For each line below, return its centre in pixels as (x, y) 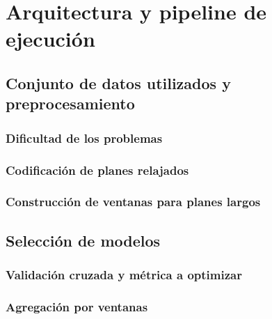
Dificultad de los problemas (84, 138)
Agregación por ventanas (77, 306)
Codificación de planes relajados (97, 170)
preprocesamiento (70, 103)
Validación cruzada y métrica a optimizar (124, 274)
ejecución (50, 39)
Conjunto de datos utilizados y (118, 83)
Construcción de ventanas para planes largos (133, 202)
